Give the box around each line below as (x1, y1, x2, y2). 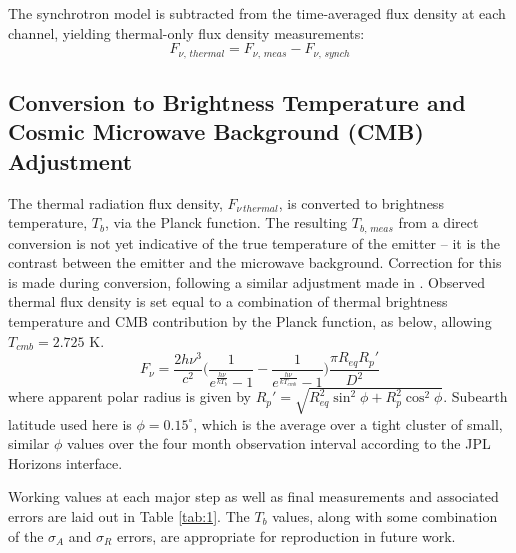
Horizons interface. (8, 452, 123, 473)
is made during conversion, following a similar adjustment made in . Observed (8, 271, 485, 292)
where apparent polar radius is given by (8, 386, 251, 407)
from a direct (398, 212, 479, 233)
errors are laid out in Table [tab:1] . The (8, 505, 250, 526)
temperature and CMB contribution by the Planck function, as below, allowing (8, 311, 492, 332)
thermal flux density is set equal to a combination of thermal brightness (8, 291, 448, 312)
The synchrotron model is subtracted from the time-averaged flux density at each (8, 3, 506, 23)
